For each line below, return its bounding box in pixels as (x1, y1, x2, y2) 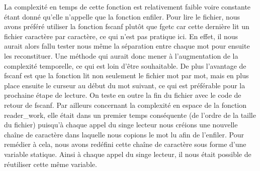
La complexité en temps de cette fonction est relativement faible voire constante (4, 2, 251, 12)
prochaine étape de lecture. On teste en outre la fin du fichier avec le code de (4, 90, 241, 100)
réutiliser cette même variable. (4, 158, 97, 169)
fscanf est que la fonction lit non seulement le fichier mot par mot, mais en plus (4, 70, 249, 81)
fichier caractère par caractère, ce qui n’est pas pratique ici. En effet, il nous (4, 31, 238, 41)
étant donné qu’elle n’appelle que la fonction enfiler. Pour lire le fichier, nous (4, 11, 240, 22)
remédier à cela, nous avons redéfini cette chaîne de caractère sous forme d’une (4, 139, 246, 149)
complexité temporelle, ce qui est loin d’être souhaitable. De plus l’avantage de (4, 60, 246, 71)
